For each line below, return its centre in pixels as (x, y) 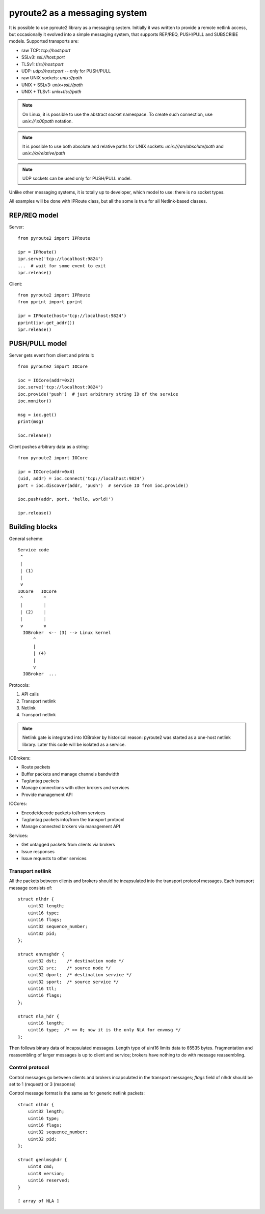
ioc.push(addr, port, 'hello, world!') (66, 499)
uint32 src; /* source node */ (69, 968)
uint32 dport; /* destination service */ (80, 975)
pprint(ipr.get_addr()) (46, 323)
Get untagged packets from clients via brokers (68, 845)
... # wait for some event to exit (62, 266)
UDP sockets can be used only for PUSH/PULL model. (77, 178)
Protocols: (19, 685)
